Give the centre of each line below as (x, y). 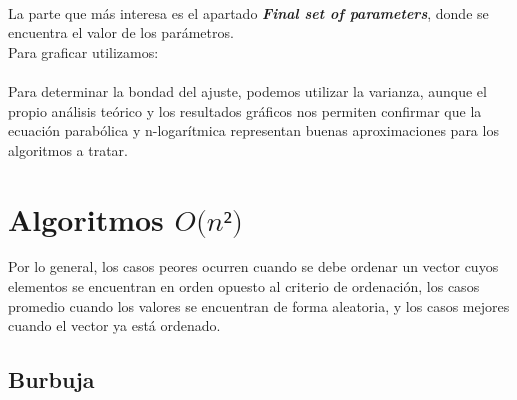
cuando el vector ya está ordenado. (114, 325)
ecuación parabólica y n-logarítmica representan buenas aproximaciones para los (253, 130)
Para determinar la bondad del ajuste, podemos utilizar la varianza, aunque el (247, 90)
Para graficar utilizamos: (83, 51)
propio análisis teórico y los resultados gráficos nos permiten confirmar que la (245, 110)
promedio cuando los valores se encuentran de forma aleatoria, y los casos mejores (259, 305)
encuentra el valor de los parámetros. (121, 32)
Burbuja (51, 379)
